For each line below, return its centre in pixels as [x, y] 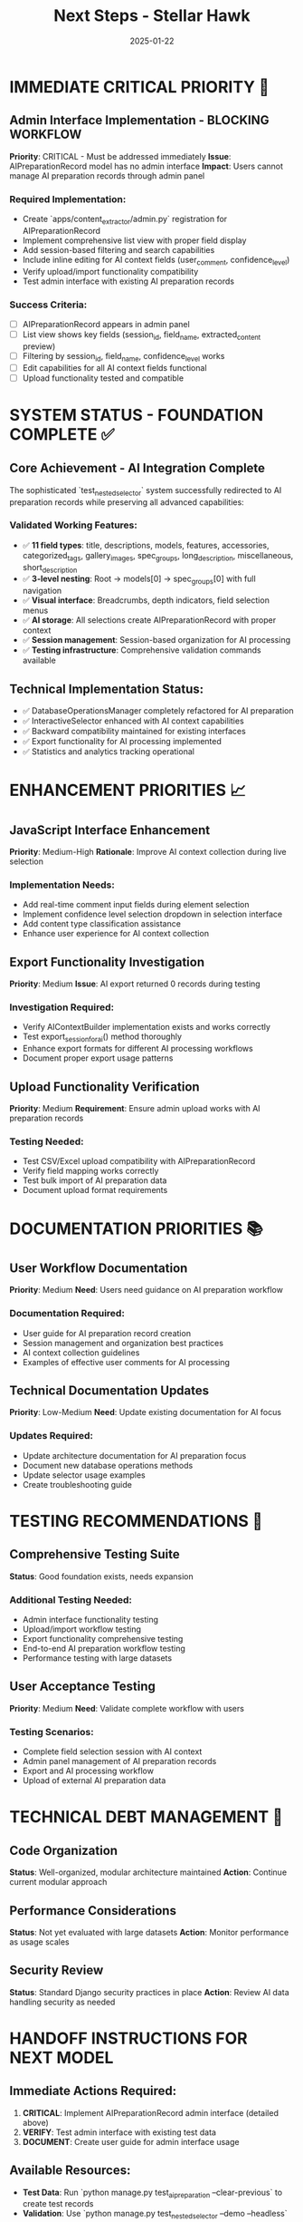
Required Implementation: [68, 199]
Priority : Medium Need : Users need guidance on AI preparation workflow [146, 1290]
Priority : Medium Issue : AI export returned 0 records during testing [135, 984]
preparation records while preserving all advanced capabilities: [127, 502]
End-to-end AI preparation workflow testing [104, 1649]
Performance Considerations [93, 1911]
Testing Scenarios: [52, 1732]
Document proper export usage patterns [98, 1058]
